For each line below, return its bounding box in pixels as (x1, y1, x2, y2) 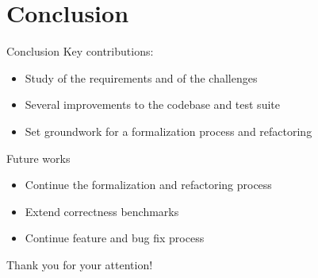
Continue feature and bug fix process (25, 230, 205, 246)
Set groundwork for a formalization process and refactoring (25, 122, 312, 139)
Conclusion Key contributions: (6, 43, 154, 60)
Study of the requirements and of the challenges (25, 69, 258, 86)
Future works (6, 149, 71, 166)
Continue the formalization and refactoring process (25, 176, 272, 193)
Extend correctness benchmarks (25, 203, 179, 219)
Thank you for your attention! (6, 256, 153, 272)
